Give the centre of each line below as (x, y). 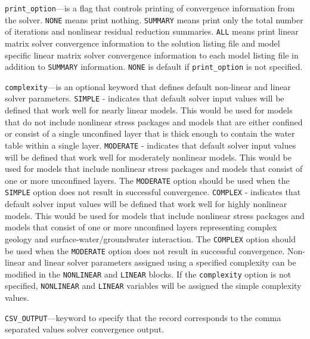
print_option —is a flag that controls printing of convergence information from (150, 8)
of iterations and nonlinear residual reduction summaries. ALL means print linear (152, 31)
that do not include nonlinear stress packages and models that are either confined (154, 121)
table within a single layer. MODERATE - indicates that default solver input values (151, 145)
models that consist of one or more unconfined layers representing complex (141, 227)
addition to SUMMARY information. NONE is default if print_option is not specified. (154, 67)
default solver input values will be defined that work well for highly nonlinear (146, 204)
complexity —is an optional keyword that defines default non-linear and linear (148, 86)
